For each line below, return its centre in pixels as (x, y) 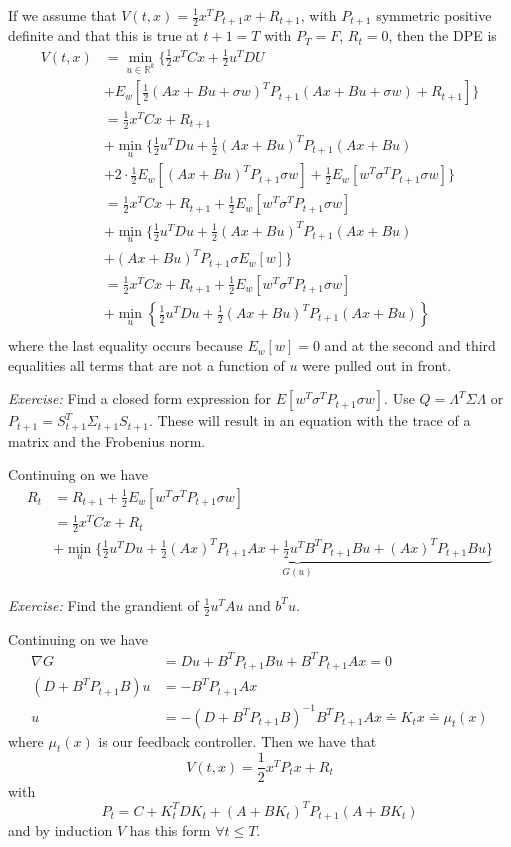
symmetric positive (434, 15)
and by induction (60, 830)
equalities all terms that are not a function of (146, 364)
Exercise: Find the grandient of (103, 604)
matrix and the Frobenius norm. (107, 440)
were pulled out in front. (377, 364)
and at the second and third (410, 345)
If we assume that (62, 15)
